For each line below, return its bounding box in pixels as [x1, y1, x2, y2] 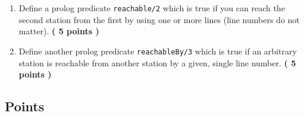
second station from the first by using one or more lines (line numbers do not [18, 13, 300, 25]
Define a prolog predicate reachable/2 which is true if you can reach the [18, 2, 285, 14]
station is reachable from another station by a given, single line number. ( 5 [18, 56, 296, 69]
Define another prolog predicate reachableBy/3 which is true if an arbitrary [18, 44, 297, 57]
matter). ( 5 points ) [18, 25, 99, 37]
